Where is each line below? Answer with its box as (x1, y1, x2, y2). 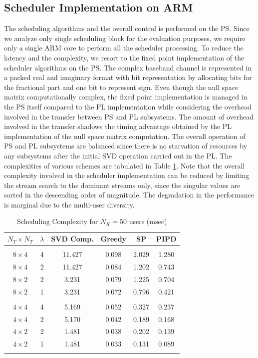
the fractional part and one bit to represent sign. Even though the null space (4, 81, 239, 92)
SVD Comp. (51, 233, 94, 244)
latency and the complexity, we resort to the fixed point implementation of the (4, 52, 245, 62)
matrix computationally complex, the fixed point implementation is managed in (4, 91, 248, 102)
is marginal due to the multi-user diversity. (4, 199, 135, 209)
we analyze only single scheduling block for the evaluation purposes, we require (4, 32, 246, 43)
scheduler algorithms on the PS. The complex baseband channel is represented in (4, 62, 252, 72)
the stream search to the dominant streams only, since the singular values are (4, 179, 241, 190)
